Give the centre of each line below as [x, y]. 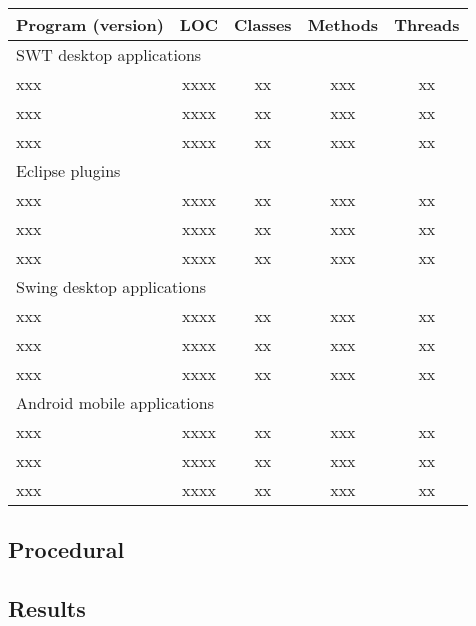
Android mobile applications [115, 402]
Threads [427, 24]
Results [47, 608]
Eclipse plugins [68, 170]
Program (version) [90, 24]
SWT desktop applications [109, 54]
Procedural [66, 549]
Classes [263, 24]
